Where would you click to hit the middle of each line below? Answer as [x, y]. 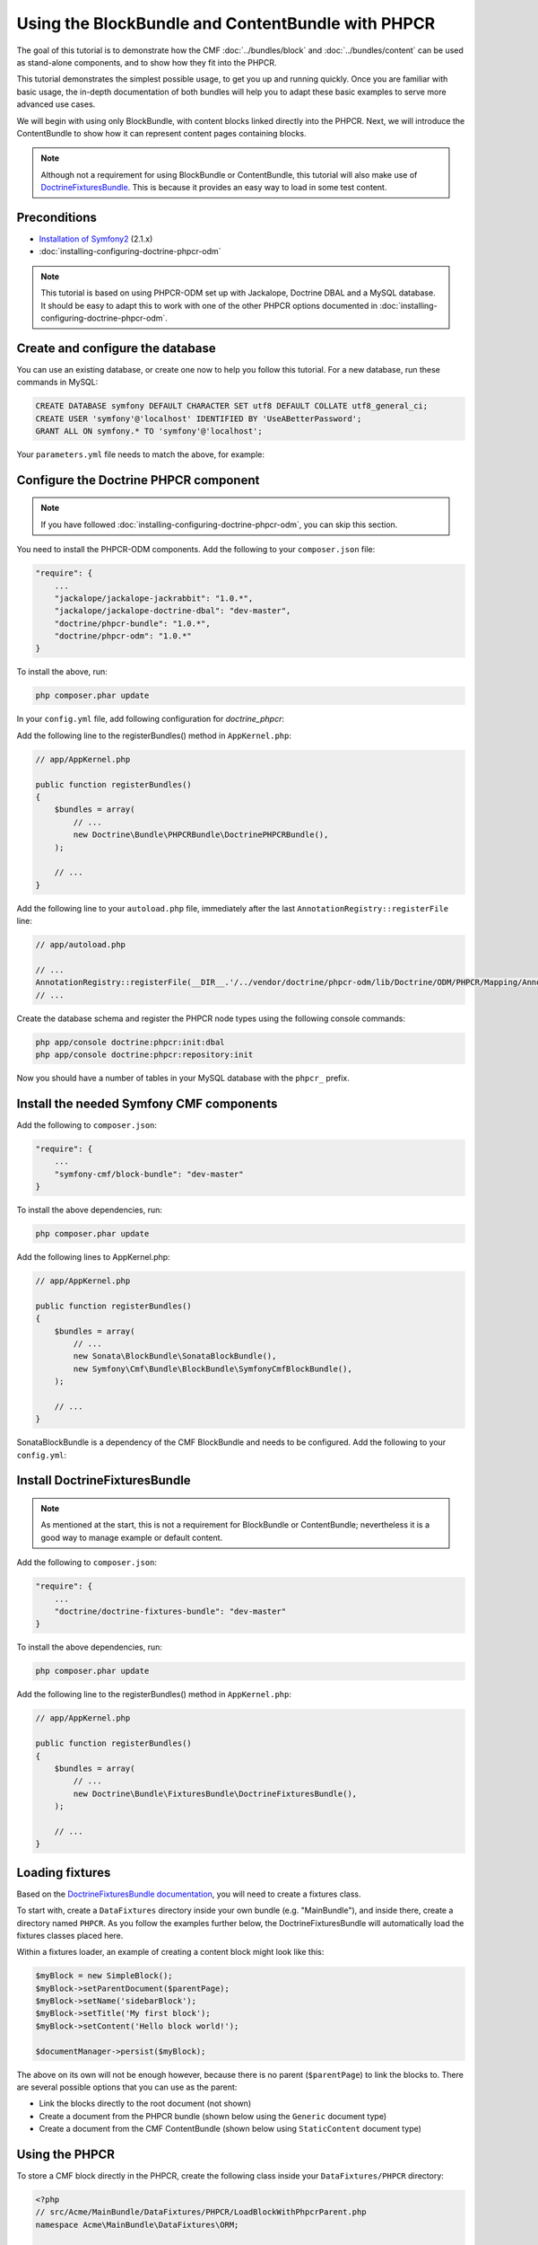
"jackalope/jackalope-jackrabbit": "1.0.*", [154, 598]
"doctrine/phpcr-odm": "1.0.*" [123, 636]
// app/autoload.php [80, 945]
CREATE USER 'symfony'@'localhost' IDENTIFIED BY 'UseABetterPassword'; [199, 418]
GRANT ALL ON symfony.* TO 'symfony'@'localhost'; [149, 431]
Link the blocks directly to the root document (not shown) [145, 2104]
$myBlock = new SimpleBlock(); [104, 1976]
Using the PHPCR [66, 2154]
